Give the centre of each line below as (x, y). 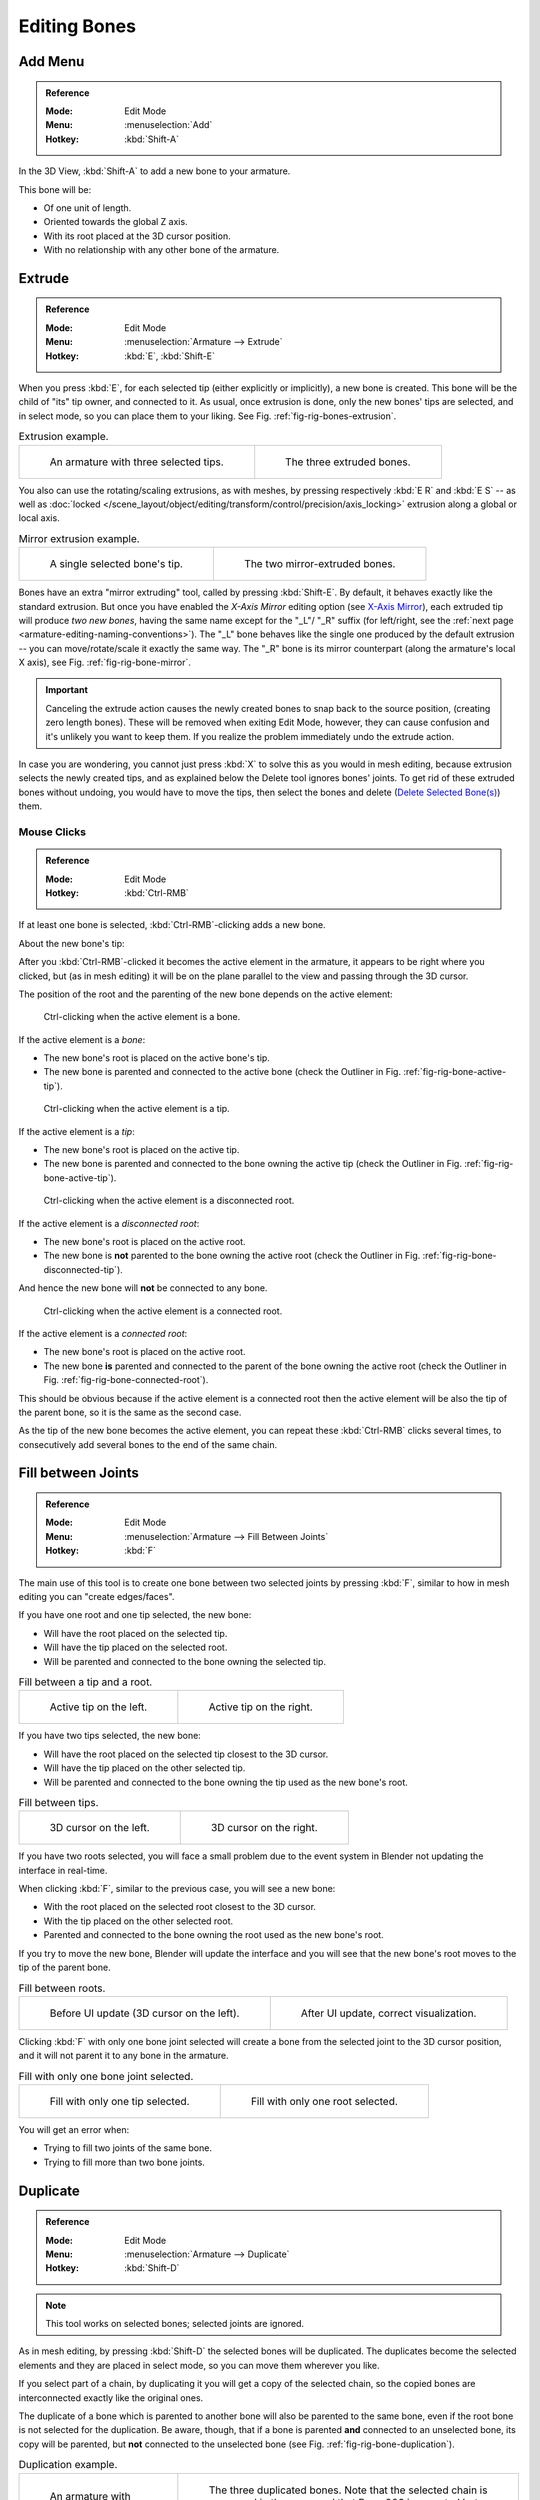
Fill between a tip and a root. (85, 1682)
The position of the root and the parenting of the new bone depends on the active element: (206, 994)
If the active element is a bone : (82, 1039)
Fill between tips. (58, 1803)
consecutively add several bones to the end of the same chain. (148, 1444)
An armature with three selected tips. (136, 462)
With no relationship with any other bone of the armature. (161, 250)
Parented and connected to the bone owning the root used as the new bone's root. (213, 1935)
